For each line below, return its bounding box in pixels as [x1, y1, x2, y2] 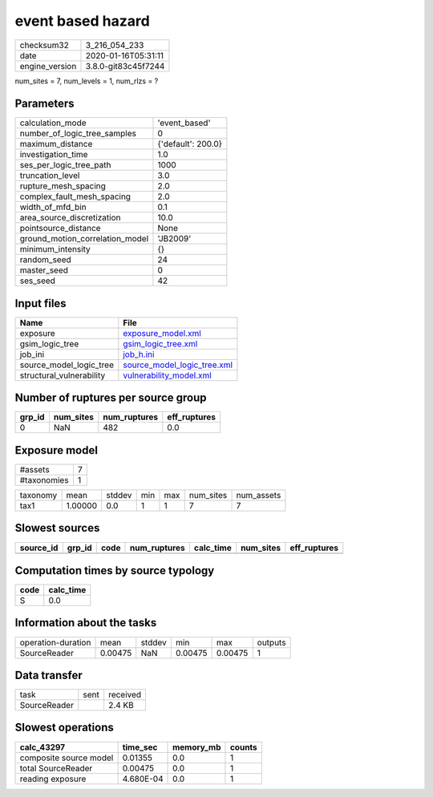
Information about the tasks [14, 616, 157, 629]
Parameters [14, 97, 75, 111]
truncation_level [19, 170, 80, 181]
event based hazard [14, 12, 150, 30]
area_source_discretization [19, 212, 121, 224]
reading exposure [19, 773, 87, 784]
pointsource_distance [19, 223, 101, 234]
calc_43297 [19, 742, 66, 753]
